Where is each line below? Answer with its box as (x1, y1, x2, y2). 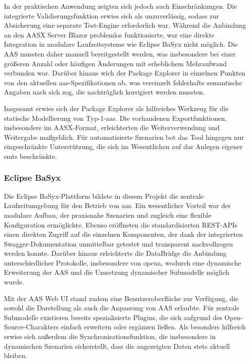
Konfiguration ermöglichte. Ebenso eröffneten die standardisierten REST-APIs (4, 219, 238, 229)
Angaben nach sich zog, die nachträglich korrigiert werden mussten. (4, 87, 205, 97)
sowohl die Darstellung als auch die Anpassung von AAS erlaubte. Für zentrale (4, 303, 240, 313)
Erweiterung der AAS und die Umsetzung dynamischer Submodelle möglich (4, 267, 230, 277)
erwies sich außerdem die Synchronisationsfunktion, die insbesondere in (4, 331, 216, 342)
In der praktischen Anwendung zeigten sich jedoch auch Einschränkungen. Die (4, 1, 237, 11)
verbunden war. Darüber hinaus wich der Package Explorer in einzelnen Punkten (4, 68, 246, 78)
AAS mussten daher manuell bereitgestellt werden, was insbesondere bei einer (4, 48, 236, 58)
